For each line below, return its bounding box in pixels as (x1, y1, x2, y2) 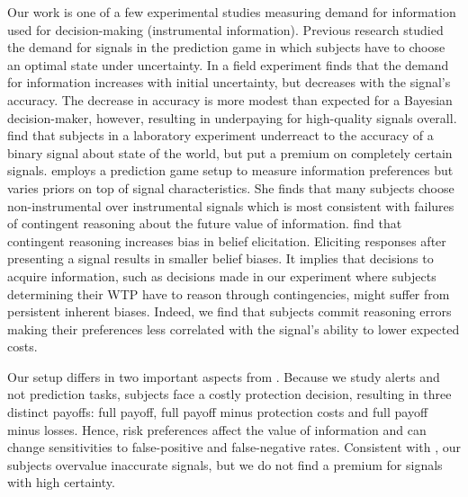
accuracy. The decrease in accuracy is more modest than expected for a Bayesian (7, 90, 453, 109)
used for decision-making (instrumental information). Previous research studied (7, 20, 444, 39)
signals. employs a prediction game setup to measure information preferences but (7, 161, 454, 180)
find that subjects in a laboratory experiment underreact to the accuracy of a (7, 126, 434, 145)
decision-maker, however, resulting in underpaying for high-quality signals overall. (7, 108, 457, 127)
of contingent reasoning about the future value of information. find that (7, 214, 402, 233)
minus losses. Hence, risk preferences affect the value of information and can (7, 420, 427, 439)
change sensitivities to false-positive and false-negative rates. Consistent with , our (7, 438, 461, 457)
